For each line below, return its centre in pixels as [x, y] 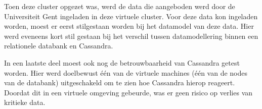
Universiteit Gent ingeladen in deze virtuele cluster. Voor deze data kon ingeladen [131, 16]
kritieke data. [25, 102]
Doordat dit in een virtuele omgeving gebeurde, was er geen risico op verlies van [128, 92]
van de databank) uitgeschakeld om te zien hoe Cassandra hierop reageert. [120, 83]
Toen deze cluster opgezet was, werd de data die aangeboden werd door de [120, 6]
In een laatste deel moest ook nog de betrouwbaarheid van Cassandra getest [122, 62]
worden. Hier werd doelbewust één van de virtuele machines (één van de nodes [126, 72]
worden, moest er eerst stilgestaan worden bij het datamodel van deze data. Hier [129, 26]
